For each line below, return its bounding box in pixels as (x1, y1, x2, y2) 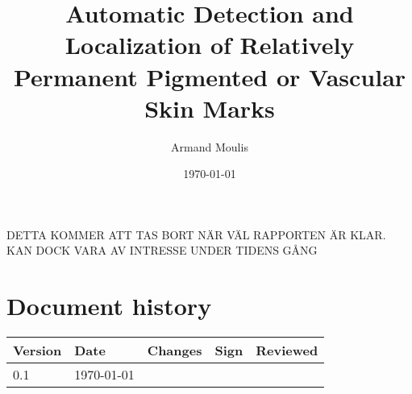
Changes (147, 341, 202, 360)
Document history (6, 289, 212, 322)
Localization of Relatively (65, 28, 355, 61)
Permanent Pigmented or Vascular (13, 60, 406, 93)
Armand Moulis (171, 138, 248, 155)
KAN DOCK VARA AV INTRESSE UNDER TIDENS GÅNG (6, 242, 318, 259)
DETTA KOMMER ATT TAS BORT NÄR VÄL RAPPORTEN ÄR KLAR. (6, 226, 386, 243)
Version (13, 341, 62, 360)
